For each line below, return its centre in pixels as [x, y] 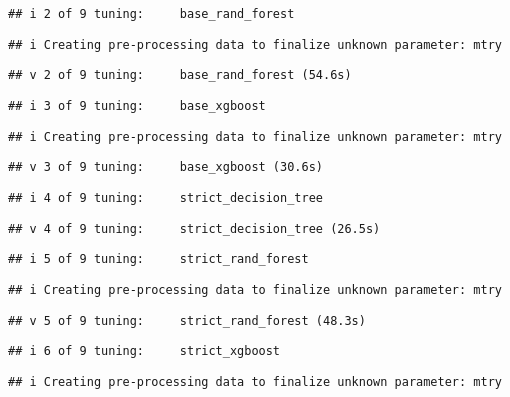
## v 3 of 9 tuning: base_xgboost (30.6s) [165, 167]
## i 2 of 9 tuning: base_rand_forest [151, 14]
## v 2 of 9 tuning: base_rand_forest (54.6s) [180, 75]
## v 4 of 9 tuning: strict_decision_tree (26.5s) [194, 228]
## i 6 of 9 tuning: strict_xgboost [144, 351]
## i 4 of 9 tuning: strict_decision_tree [165, 197]
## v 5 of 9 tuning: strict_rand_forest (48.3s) [187, 320]
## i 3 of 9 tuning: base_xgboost [137, 105]
